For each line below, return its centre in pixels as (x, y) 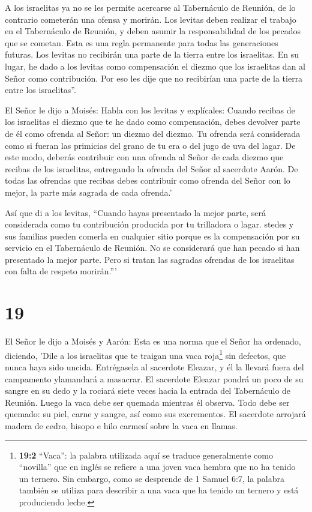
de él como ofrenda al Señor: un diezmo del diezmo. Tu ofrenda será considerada (153, 133)
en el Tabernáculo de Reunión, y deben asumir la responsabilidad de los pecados (153, 31)
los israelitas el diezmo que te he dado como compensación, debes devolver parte (153, 122)
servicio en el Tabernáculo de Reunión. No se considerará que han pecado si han (152, 248)
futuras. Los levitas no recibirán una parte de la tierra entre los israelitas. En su (152, 54)
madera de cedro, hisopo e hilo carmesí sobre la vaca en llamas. (121, 426)
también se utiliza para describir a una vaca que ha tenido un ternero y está (159, 490)
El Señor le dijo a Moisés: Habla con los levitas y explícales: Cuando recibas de (150, 110)
